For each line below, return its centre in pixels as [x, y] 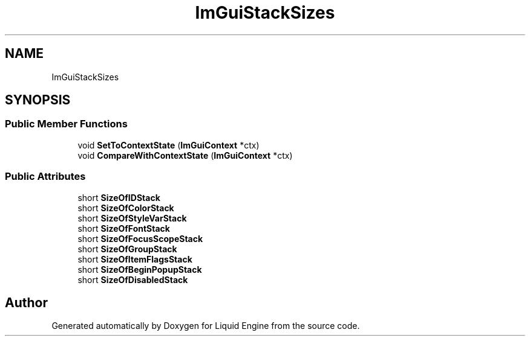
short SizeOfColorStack [126, 208]
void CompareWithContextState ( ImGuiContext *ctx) [185, 155]
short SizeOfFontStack [124, 228]
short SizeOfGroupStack [127, 249]
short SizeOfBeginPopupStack [140, 269]
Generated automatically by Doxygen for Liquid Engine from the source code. [206, 326]
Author [26, 302]
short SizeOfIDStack [119, 197]
